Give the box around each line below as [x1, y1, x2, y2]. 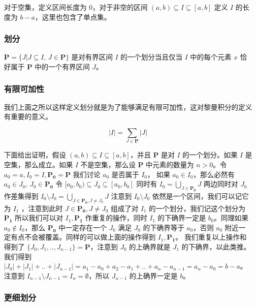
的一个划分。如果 [182, 150, 238, 160]
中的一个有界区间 [34, 61, 90, 71]
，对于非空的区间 [92, 2, 148, 12]
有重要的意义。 [4, 111, 52, 122]
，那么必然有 [193, 169, 235, 179]
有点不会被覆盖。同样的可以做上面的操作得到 [10, 232, 156, 242]
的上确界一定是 [129, 270, 178, 280]
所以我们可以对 [15, 213, 64, 223]
